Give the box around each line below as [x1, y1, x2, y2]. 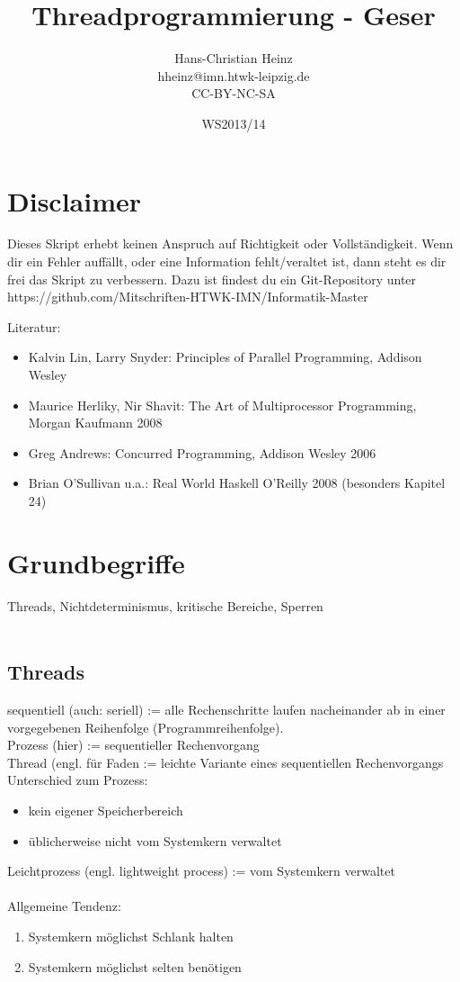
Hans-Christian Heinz [174, 49, 293, 68]
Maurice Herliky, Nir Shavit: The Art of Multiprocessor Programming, [28, 395, 417, 414]
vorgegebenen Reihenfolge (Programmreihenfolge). [7, 717, 284, 736]
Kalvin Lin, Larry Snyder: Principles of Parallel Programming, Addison [28, 347, 422, 366]
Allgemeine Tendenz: [7, 896, 121, 915]
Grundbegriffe [7, 544, 185, 581]
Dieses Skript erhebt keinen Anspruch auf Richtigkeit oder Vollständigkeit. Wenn [7, 234, 454, 253]
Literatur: [7, 317, 61, 336]
